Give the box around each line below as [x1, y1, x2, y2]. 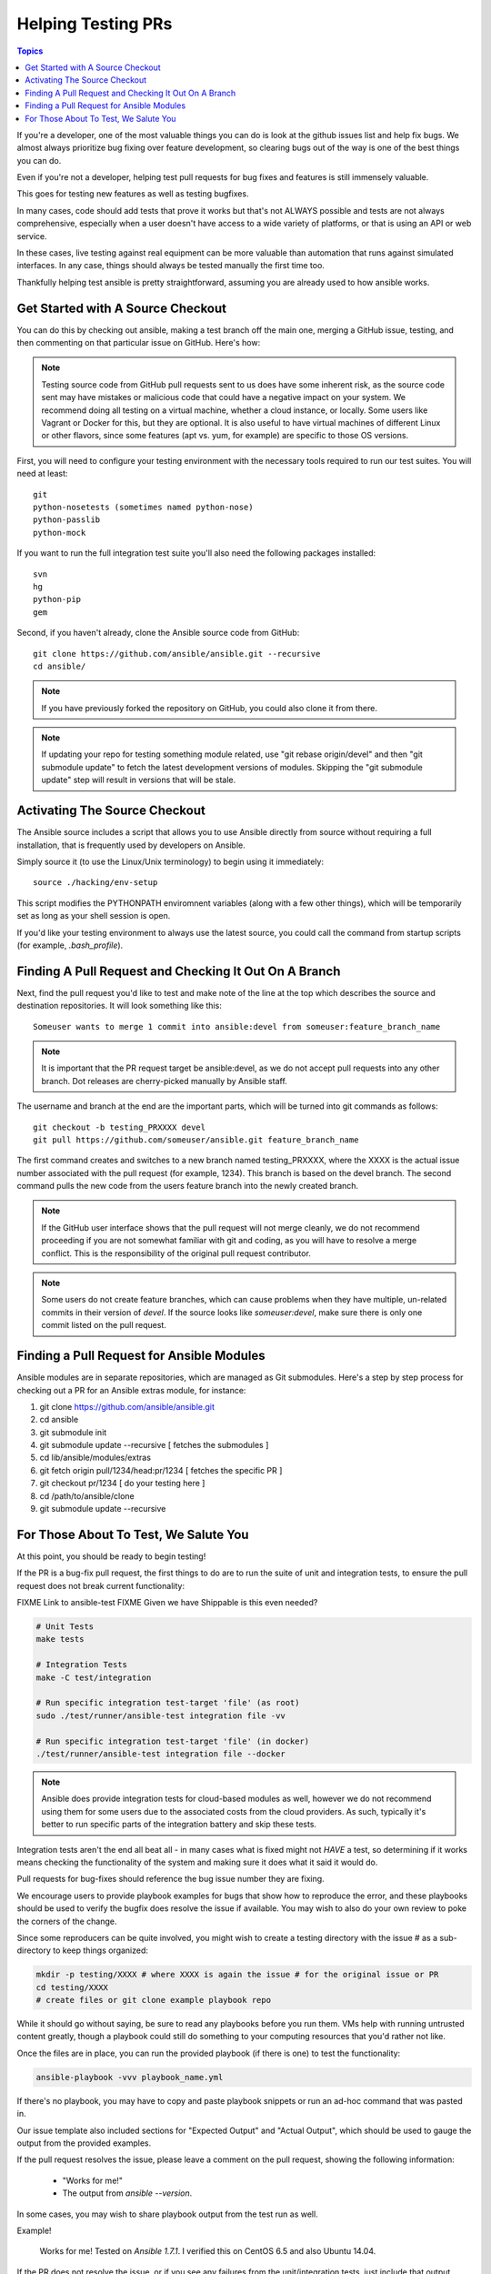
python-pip [33, 594, 82, 605]
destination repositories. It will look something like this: [16, 1001, 222, 1011]
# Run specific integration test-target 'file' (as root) [35, 1697, 300, 1708]
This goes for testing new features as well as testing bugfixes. [16, 188, 249, 199]
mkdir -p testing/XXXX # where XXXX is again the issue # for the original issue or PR [35, 1969, 439, 1980]
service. [16, 230, 47, 241]
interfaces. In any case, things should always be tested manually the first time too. [16, 260, 325, 271]
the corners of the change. [16, 1916, 117, 1927]
